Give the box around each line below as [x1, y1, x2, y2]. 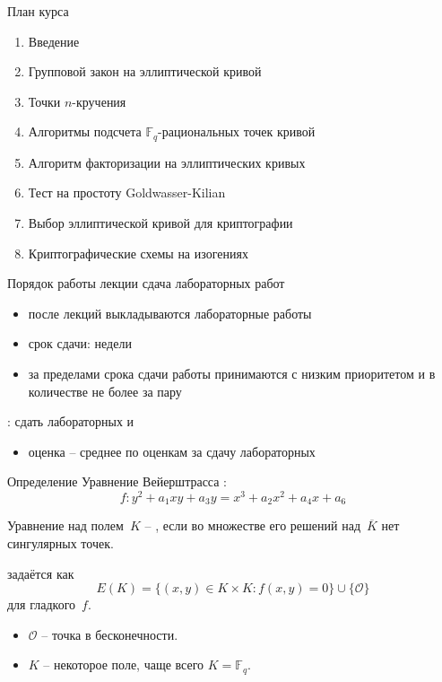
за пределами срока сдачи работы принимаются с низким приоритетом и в [28, 363, 436, 382]
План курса [7, 2, 69, 20]
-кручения [72, 92, 126, 110]
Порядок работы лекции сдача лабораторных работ [7, 274, 285, 293]
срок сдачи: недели [28, 334, 132, 353]
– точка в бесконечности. [41, 625, 178, 643]
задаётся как [7, 564, 74, 582]
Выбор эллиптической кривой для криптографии [28, 214, 293, 232]
